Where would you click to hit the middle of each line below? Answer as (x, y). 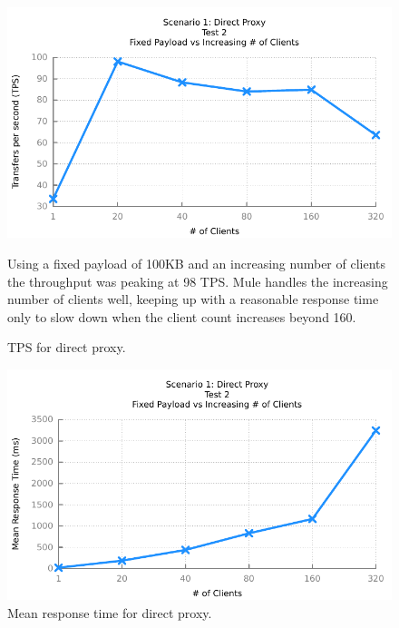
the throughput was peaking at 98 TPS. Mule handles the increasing (198, 281)
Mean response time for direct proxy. (110, 612)
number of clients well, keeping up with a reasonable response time (193, 299)
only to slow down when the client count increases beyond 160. (182, 316)
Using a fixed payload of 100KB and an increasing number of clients (197, 263)
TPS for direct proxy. (67, 347)
